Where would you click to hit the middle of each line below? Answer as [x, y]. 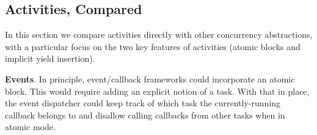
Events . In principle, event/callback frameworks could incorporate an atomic [150, 78]
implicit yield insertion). [50, 58]
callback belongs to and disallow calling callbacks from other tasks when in [145, 115]
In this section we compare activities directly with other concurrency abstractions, [159, 35]
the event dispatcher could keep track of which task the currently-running [143, 103]
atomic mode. [30, 127]
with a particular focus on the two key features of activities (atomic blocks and [153, 46]
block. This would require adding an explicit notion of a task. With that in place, [157, 91]
